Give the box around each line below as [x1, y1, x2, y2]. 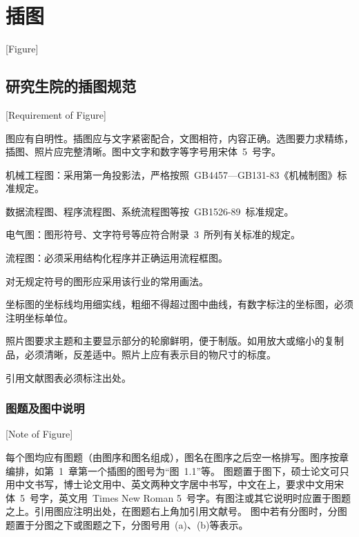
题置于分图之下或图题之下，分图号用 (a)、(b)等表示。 [6, 518, 249, 532]
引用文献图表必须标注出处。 [6, 370, 131, 384]
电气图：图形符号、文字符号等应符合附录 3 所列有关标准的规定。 [6, 227, 300, 242]
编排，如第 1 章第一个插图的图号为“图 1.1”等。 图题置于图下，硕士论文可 [6, 463, 340, 478]
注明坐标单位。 [6, 310, 73, 324]
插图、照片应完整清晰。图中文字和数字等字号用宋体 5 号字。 [6, 144, 281, 159]
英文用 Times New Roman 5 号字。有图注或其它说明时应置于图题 [58, 490, 351, 505]
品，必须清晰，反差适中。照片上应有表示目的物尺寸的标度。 [6, 347, 276, 362]
